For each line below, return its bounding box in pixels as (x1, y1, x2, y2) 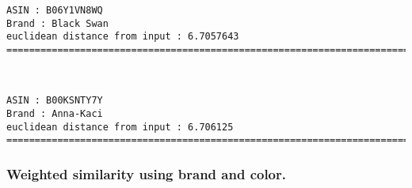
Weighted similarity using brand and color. (6, 164, 286, 183)
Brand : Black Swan (6, 17, 109, 29)
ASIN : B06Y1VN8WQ (6, 5, 103, 16)
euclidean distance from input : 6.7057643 (6, 31, 239, 43)
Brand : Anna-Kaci (6, 107, 103, 119)
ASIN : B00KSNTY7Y (6, 95, 103, 107)
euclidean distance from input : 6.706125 (6, 121, 234, 133)
